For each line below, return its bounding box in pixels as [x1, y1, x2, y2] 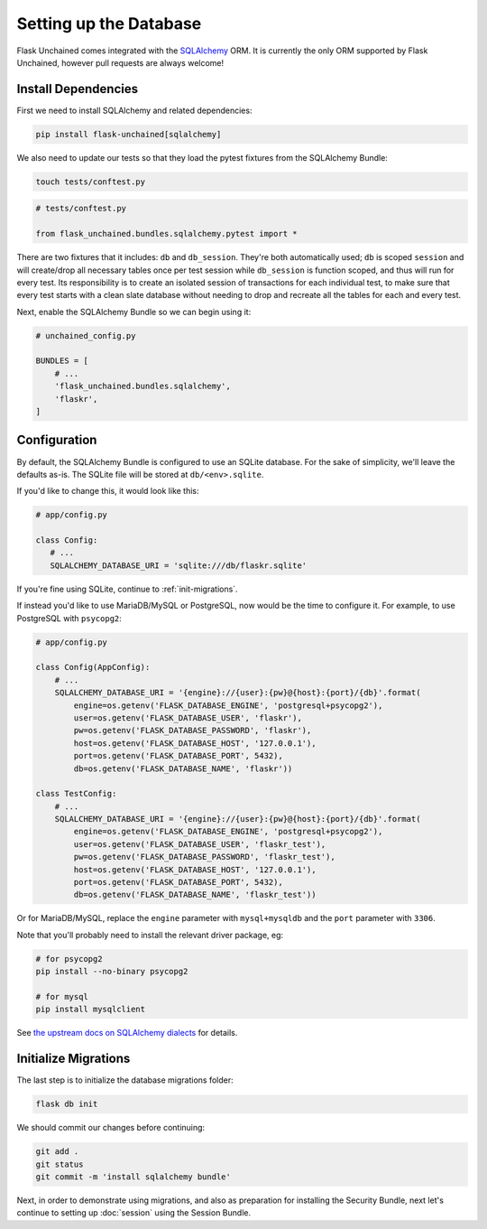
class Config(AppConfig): [35, 662, 151, 673]
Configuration [16, 433, 97, 448]
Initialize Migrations [16, 1051, 131, 1066]
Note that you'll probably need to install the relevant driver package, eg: [16, 929, 284, 940]
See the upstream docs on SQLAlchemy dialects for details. [16, 1028, 238, 1038]
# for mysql [35, 992, 89, 1001]
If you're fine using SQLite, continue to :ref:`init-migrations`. [16, 583, 238, 594]
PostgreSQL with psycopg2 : [16, 612, 122, 623]
